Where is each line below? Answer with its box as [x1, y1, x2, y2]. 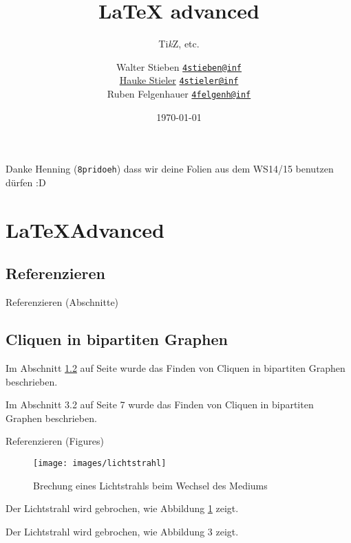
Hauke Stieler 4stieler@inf [119, 73, 239, 87]
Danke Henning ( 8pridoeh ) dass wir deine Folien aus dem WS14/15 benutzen [6, 162, 334, 176]
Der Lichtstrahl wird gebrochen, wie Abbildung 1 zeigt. [6, 501, 239, 516]
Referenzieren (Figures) [6, 434, 104, 448]
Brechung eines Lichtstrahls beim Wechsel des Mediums [33, 478, 268, 492]
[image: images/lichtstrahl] [33, 458, 167, 468]
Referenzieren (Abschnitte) [6, 295, 119, 309]
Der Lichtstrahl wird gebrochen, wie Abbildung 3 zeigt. [6, 524, 239, 538]
